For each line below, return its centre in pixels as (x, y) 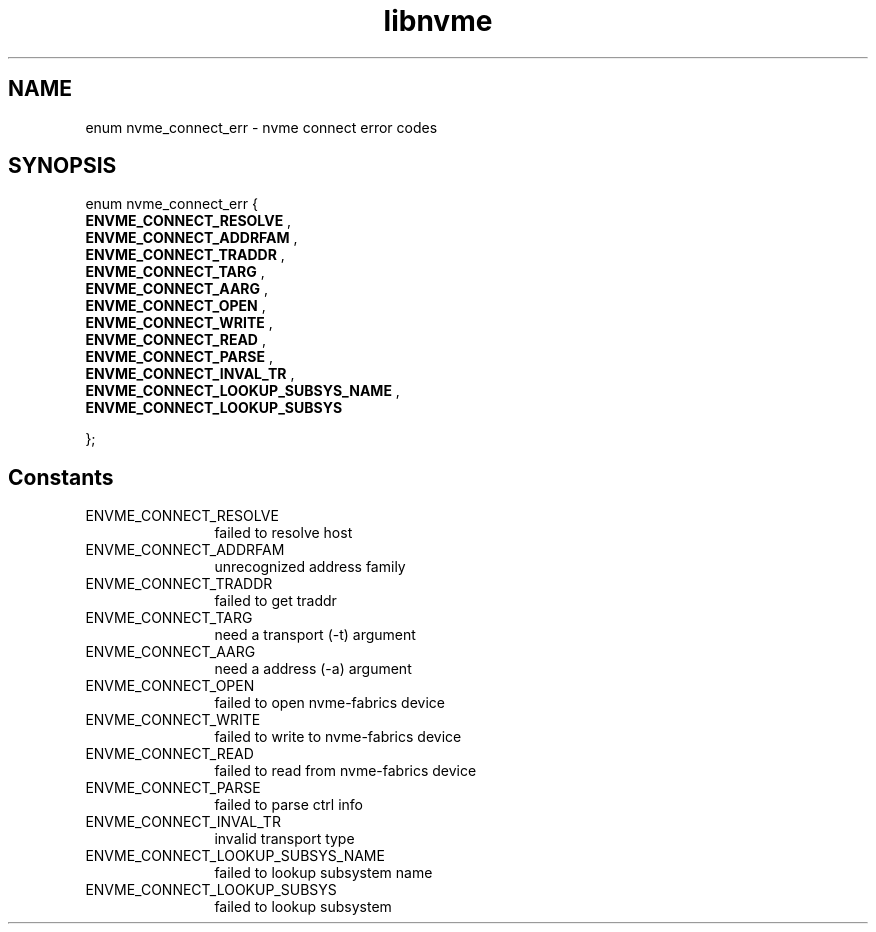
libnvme (438, 21)
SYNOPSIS (62, 166)
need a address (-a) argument (313, 669)
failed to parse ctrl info (288, 805)
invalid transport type (284, 839)
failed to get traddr (275, 601)
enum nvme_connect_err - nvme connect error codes (261, 127)
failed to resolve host (283, 533)
